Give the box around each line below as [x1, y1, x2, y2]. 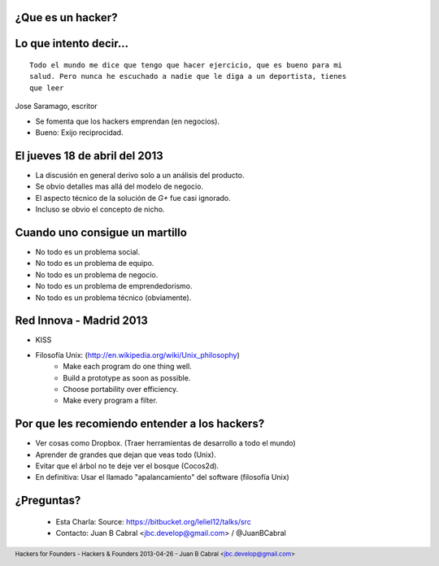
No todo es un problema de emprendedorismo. [35, 281, 193, 291]
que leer [29, 83, 64, 93]
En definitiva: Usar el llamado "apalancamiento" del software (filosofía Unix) [35, 472, 290, 482]
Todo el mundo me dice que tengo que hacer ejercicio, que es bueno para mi [29, 61, 343, 70]
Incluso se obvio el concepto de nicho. [35, 204, 165, 215]
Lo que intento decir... [15, 37, 129, 50]
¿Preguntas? [15, 494, 81, 507]
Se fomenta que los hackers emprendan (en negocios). [35, 116, 219, 126]
